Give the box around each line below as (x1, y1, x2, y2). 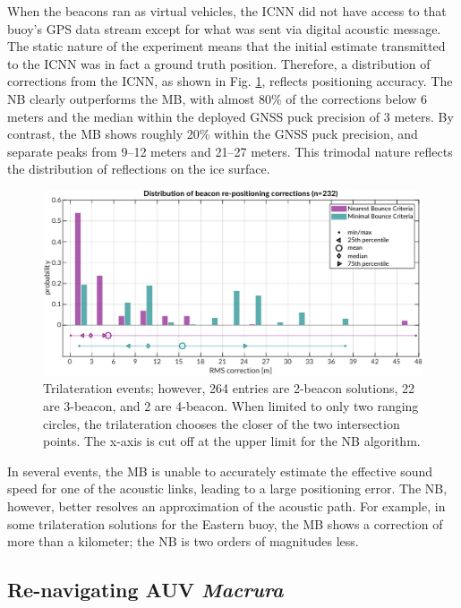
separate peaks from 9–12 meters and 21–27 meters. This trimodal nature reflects (7, 141, 453, 160)
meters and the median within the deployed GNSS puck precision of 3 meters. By (7, 107, 454, 125)
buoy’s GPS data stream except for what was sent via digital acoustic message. (7, 19, 441, 38)
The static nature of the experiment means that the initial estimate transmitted (7, 37, 446, 56)
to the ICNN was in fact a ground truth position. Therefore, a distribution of (7, 54, 431, 73)
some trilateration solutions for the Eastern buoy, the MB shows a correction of (7, 514, 443, 533)
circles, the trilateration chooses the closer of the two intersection (43, 414, 400, 432)
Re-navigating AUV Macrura (7, 576, 284, 604)
